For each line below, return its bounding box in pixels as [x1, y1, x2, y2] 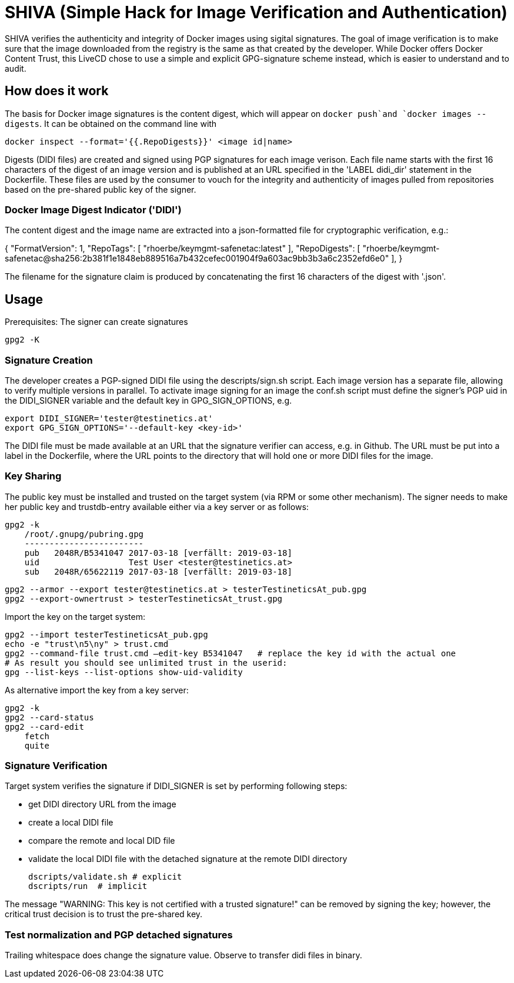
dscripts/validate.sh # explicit [28, 872, 182, 882]
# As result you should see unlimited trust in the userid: [5, 657, 288, 667]
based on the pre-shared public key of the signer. [5, 184, 196, 194]
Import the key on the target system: [5, 611, 145, 622]
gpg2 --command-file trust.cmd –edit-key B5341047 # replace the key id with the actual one [5, 648, 456, 658]
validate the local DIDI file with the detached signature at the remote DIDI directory [28, 854, 348, 864]
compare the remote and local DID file [28, 836, 175, 846]
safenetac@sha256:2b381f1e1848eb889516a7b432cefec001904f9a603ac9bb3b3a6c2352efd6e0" [5, 253, 389, 264]
